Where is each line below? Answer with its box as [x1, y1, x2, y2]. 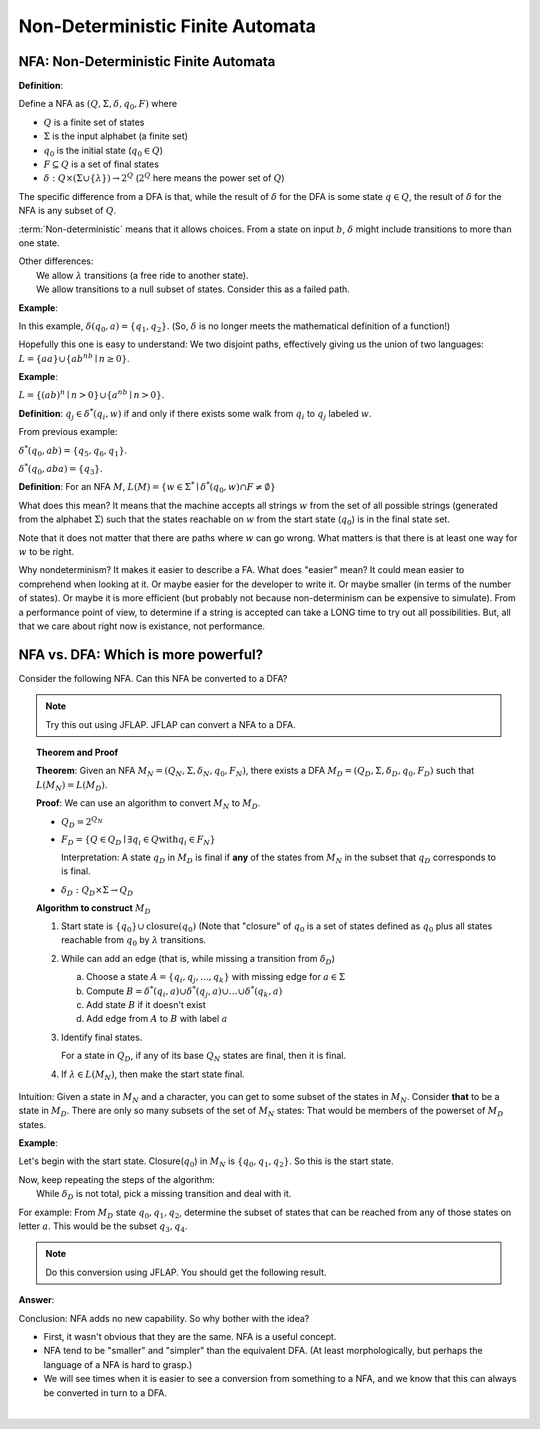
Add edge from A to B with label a [86, 1013, 228, 1025]
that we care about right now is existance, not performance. [18, 620, 265, 632]
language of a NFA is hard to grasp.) [43, 1358, 193, 1370]
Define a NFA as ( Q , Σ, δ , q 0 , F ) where [18, 98, 178, 112]
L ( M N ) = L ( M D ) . [36, 778, 108, 793]
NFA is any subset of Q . [18, 205, 117, 217]
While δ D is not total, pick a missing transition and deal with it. [36, 1188, 292, 1202]
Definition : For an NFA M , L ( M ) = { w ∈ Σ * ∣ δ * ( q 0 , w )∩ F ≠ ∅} [18, 480, 277, 495]
